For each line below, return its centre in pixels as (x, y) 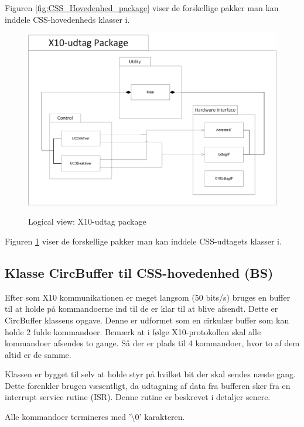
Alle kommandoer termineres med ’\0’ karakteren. (95, 417)
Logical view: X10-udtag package (87, 221)
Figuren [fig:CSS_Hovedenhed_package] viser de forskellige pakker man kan (142, 8)
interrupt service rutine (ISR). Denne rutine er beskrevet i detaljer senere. (138, 397)
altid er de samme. (38, 354)
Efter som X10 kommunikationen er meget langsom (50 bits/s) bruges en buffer (148, 297)
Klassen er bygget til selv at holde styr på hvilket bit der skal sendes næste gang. (150, 374)
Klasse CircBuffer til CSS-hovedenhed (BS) (139, 272)
